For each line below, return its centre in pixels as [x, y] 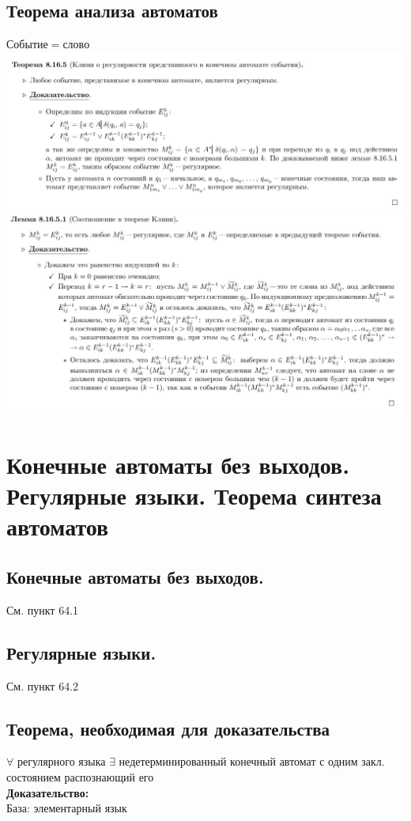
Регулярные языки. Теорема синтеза [194, 496]
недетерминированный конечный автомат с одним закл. [252, 761]
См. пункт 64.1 [43, 609]
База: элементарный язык [67, 808]
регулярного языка [61, 761]
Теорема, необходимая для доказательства [168, 728]
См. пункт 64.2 [43, 685]
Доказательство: [48, 792]
